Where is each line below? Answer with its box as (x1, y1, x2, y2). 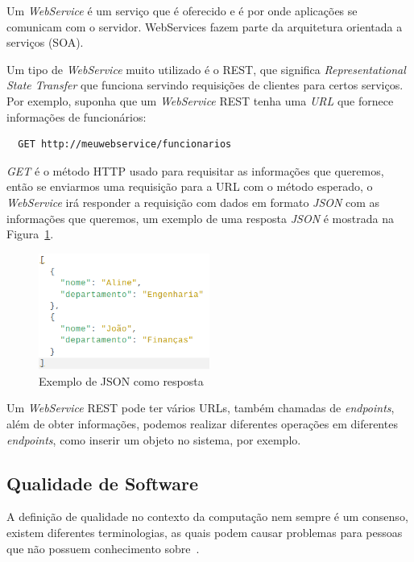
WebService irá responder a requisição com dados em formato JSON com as (6, 193, 380, 210)
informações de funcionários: (6, 108, 147, 125)
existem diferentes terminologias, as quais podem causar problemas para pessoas (6, 524, 403, 540)
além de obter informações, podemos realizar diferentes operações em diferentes (6, 415, 398, 432)
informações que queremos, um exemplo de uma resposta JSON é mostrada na (6, 209, 394, 226)
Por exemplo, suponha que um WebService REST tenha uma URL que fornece (6, 92, 394, 109)
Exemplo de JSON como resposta (39, 372, 204, 389)
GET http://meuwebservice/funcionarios (18, 138, 232, 151)
